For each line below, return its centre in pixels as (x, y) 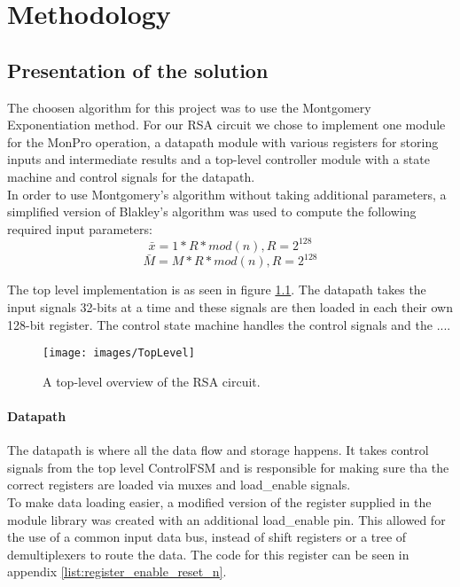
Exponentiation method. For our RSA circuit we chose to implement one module (226, 125)
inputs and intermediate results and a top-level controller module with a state (218, 159)
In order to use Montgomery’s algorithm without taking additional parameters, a (227, 194)
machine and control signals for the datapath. (131, 176)
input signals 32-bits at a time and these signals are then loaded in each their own (230, 306)
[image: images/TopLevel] (119, 353)
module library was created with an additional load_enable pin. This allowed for (226, 519)
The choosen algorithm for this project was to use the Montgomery (189, 107)
